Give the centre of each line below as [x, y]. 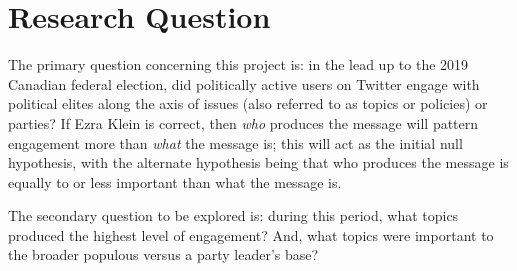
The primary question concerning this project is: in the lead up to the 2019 [238, 64]
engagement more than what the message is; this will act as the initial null [235, 142]
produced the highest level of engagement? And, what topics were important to [251, 234]
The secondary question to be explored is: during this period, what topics [233, 215]
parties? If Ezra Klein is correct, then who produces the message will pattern [243, 122]
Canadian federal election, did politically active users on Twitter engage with [244, 83]
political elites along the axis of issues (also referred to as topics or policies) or [248, 103]
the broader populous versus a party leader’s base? [163, 254]
